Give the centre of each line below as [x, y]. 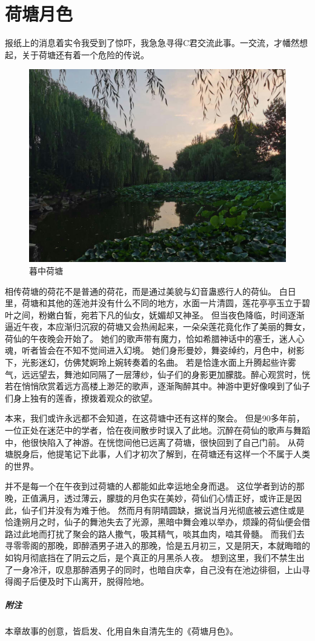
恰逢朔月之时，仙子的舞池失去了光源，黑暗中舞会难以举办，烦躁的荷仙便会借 [157, 522]
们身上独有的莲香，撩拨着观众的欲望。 [81, 398]
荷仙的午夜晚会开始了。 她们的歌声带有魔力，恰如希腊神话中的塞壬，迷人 [151, 338]
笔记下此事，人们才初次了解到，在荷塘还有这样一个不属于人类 [187, 454]
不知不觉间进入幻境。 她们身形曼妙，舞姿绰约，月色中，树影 [184, 350]
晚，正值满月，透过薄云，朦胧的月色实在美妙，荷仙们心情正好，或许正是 [149, 498]
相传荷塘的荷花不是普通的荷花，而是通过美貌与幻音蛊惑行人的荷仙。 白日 [151, 291]
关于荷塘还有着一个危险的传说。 [85, 54]
